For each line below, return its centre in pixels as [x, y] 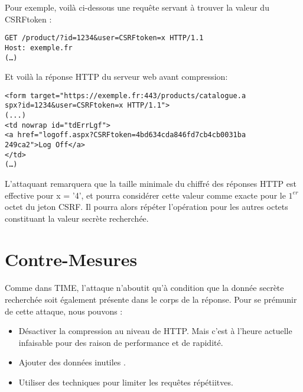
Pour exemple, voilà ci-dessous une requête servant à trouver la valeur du [137, 7]
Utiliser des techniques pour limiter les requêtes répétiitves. [126, 382]
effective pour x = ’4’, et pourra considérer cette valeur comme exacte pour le [145, 195]
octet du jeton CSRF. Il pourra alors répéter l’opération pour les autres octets [146, 207]
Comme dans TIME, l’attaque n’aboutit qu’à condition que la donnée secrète [144, 288]
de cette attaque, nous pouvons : [64, 311]
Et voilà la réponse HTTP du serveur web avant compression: [116, 77]
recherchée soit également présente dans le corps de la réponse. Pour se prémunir [151, 299]
